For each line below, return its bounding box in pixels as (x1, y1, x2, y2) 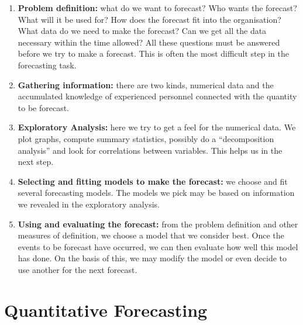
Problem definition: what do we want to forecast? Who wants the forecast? (18, 2, 297, 13)
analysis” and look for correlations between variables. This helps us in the (18, 144, 283, 156)
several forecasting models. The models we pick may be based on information (18, 186, 295, 199)
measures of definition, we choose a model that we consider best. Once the (18, 229, 284, 241)
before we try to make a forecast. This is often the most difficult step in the (18, 47, 290, 60)
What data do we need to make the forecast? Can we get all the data (18, 25, 267, 37)
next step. (18, 155, 54, 168)
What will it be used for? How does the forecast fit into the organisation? (18, 13, 281, 25)
